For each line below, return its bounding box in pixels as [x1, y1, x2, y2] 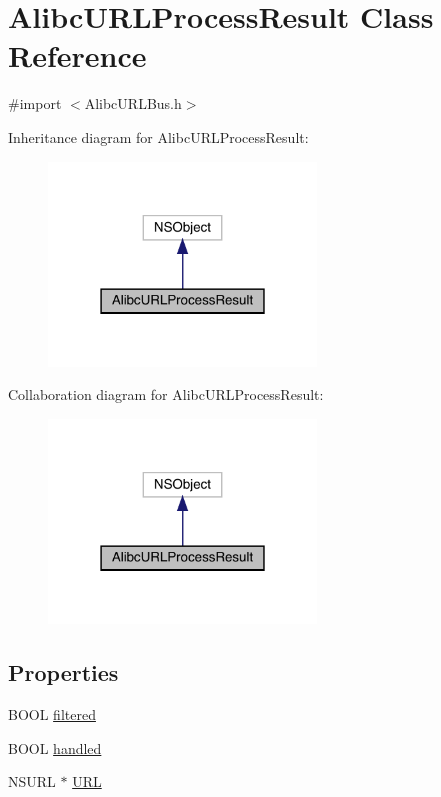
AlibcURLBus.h [84, 93, 182, 114]
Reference [8, 35, 147, 76]
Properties [8, 657, 119, 688]
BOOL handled [8, 737, 102, 758]
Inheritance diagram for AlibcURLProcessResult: [8, 126, 309, 147]
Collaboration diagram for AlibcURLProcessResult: [8, 384, 324, 405]
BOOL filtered [8, 704, 96, 725]
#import [8, 93, 62, 114]
